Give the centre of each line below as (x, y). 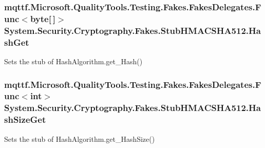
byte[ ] (43, 18)
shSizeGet (25, 119)
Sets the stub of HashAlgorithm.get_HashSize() (80, 138)
